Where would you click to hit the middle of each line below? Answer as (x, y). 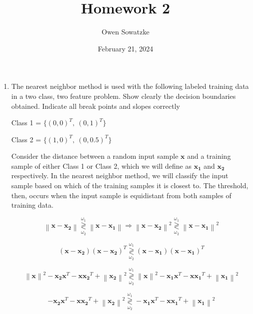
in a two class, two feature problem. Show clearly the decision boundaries (123, 96)
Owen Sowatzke (125, 32)
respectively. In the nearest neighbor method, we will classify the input (120, 175)
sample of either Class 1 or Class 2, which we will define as (101, 165)
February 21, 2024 (125, 48)
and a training (209, 156)
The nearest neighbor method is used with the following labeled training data (130, 86)
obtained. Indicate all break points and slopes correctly (95, 106)
